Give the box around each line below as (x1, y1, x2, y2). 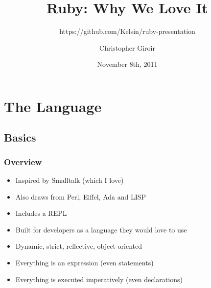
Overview (4, 155, 42, 168)
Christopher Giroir (99, 42, 155, 53)
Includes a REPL (15, 208, 67, 218)
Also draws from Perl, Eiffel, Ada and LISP (15, 191, 146, 202)
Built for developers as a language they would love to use (15, 224, 187, 234)
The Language (4, 96, 102, 116)
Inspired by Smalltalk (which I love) (15, 175, 124, 185)
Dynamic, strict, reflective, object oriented (15, 241, 142, 251)
